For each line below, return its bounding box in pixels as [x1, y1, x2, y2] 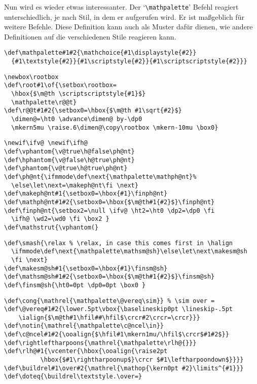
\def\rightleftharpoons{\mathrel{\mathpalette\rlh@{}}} [4, 339, 197, 347]
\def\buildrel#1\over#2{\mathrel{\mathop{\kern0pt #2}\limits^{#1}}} [4, 364, 244, 372]
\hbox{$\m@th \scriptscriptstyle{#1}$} [11, 90, 146, 98]
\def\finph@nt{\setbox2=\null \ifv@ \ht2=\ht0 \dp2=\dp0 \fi [4, 207, 215, 214]
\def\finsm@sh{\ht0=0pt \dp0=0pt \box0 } [4, 281, 146, 289]
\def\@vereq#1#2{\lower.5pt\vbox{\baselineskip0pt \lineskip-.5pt [4, 305, 233, 313]
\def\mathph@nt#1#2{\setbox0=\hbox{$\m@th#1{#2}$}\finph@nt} [4, 198, 215, 206]
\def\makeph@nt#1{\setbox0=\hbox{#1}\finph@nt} [4, 190, 168, 198]
